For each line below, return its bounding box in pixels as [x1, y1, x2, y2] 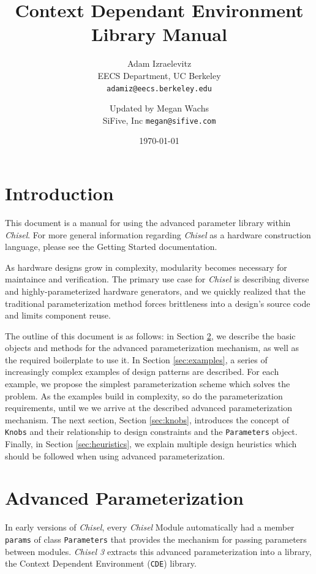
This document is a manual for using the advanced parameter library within [5, 216, 291, 228]
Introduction [5, 181, 114, 205]
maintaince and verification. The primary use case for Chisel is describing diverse [5, 273, 309, 285]
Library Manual [91, 21, 227, 47]
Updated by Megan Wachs [110, 102, 209, 115]
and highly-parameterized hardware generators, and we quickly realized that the [5, 284, 306, 297]
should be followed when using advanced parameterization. [5, 449, 225, 462]
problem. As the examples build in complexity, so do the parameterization [5, 389, 283, 402]
